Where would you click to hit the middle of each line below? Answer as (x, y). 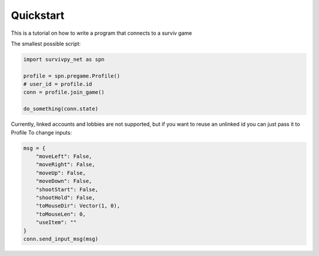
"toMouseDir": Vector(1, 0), (78, 206)
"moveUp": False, (61, 173)
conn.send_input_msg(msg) (61, 239)
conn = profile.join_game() (64, 92)
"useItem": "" (56, 222)
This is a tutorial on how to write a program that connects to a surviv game (101, 33)
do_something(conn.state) (61, 109)
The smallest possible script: (46, 44)
